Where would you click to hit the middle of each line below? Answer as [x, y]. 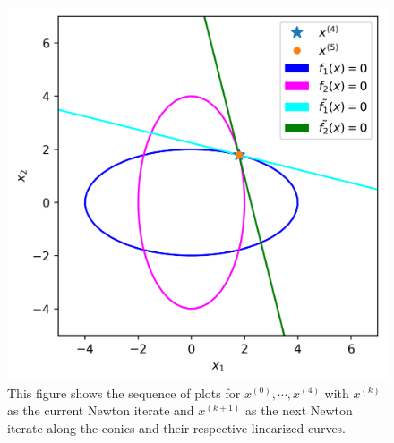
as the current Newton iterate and [101, 410]
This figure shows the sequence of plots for [124, 392]
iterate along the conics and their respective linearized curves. [177, 427]
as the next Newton [299, 410]
